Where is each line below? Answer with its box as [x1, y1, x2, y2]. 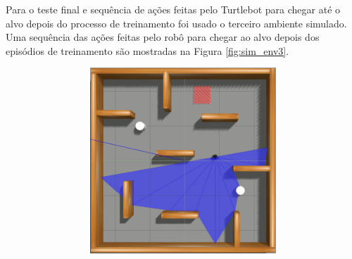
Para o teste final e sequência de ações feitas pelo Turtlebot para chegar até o [6, 2, 341, 16]
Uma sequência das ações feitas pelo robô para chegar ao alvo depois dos [6, 30, 320, 44]
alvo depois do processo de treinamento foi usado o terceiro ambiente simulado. [6, 15, 347, 30]
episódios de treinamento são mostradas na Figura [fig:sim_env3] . [6, 43, 289, 58]
